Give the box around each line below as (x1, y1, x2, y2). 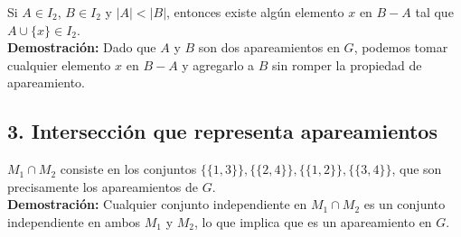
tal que (415, 3, 454, 21)
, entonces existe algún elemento (166, 3, 344, 21)
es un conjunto (363, 195, 446, 214)
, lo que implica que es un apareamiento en (194, 212, 432, 231)
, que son (391, 160, 442, 178)
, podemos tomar (353, 38, 448, 57)
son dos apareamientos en (198, 38, 340, 57)
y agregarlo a (182, 55, 255, 74)
